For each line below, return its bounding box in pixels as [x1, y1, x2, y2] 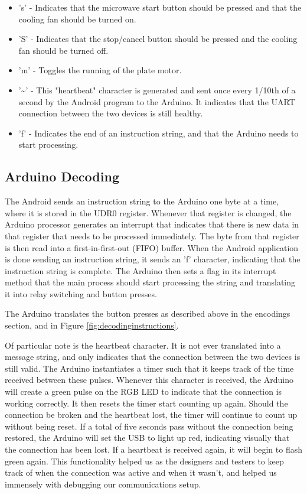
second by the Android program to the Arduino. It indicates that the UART [18, 95, 295, 108]
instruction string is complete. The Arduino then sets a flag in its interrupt [5, 264, 276, 277]
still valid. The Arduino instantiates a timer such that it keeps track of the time [5, 362, 294, 374]
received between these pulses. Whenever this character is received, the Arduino [5, 373, 294, 386]
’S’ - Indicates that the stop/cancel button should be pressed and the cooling [18, 32, 298, 45]
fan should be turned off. [18, 44, 109, 56]
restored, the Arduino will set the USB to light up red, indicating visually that [5, 431, 290, 444]
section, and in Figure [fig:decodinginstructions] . [5, 319, 179, 331]
